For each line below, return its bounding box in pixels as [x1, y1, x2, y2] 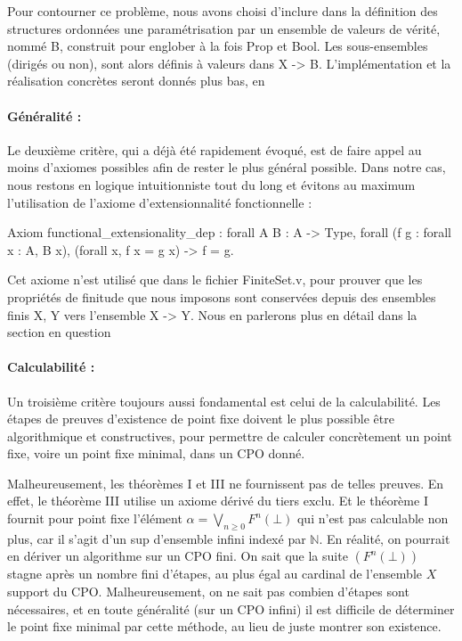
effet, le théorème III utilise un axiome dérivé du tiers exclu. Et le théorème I [7, 491, 428, 510]
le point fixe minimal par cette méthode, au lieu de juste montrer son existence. [7, 617, 442, 636]
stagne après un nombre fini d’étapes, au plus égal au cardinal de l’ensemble [7, 564, 423, 583]
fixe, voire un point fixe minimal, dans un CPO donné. [7, 444, 305, 463]
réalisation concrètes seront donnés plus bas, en [7, 71, 265, 90]
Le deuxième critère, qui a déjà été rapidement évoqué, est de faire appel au [7, 140, 422, 159]
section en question [7, 323, 111, 341]
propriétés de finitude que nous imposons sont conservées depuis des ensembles [7, 287, 436, 306]
